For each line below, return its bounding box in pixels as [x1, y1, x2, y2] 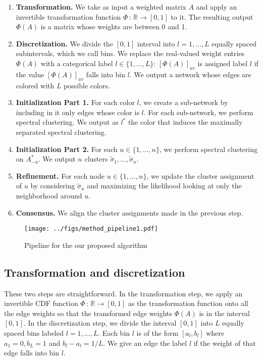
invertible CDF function [4, 298, 78, 308]
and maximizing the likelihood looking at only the [87, 180, 242, 191]
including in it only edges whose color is [16, 107, 139, 117]
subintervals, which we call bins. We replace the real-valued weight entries [16, 48, 245, 59]
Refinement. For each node [16, 170, 105, 181]
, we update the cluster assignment [146, 170, 254, 181]
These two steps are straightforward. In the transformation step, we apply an [4, 288, 243, 298]
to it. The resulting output [171, 11, 253, 22]
